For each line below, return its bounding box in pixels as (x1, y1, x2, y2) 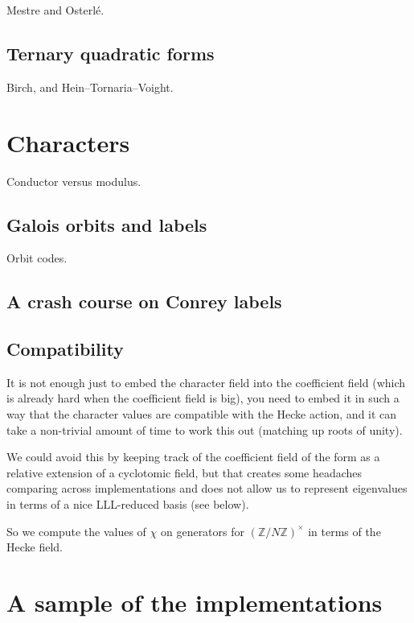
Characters (6, 126, 130, 159)
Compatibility (6, 336, 124, 361)
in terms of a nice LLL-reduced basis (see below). (6, 496, 249, 513)
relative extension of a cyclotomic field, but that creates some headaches (6, 464, 363, 481)
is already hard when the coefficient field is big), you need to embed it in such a (6, 390, 400, 406)
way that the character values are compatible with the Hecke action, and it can (6, 406, 397, 423)
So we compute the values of (6, 522, 146, 539)
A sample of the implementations (6, 586, 383, 619)
